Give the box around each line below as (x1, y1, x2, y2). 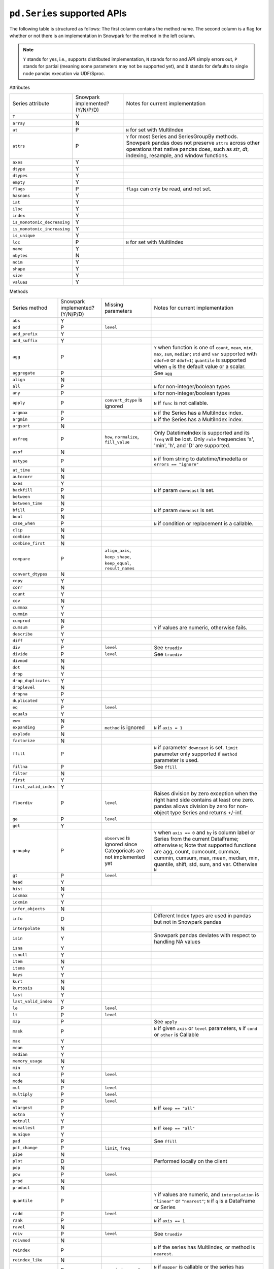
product (12, 1185, 30, 1190)
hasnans (12, 193, 30, 198)
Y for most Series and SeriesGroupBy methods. (126, 133, 238, 140)
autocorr (12, 474, 33, 480)
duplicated (12, 698, 38, 704)
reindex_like (12, 1257, 43, 1263)
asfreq (12, 437, 28, 442)
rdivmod (12, 1238, 30, 1243)
